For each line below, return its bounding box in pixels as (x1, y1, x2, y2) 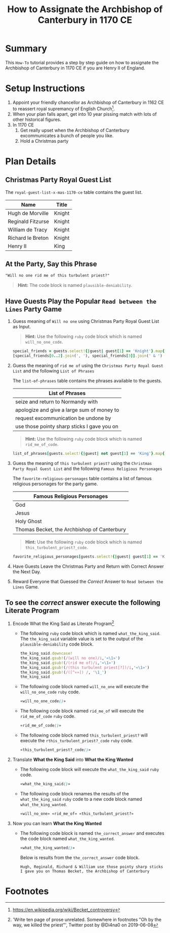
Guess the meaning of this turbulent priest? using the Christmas (12, 460, 152, 466)
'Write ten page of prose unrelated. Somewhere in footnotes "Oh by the (12, 917, 162, 923)
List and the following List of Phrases (12, 368, 95, 374)
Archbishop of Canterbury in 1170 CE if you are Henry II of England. (5, 65, 145, 71)
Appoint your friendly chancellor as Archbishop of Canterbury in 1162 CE (12, 99, 164, 105)
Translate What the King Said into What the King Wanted (12, 756, 134, 762)
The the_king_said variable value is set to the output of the (20, 636, 143, 642)
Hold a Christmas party (20, 138, 69, 144)
